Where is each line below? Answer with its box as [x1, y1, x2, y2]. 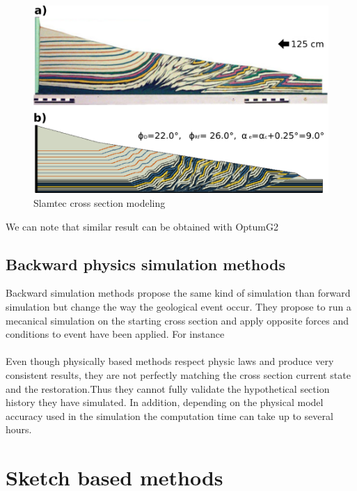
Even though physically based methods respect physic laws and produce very [6, 354, 334, 368]
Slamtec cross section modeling [33, 196, 166, 210]
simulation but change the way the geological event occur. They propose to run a [6, 299, 351, 314]
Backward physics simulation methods [6, 253, 285, 274]
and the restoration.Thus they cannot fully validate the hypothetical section [6, 381, 330, 396]
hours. [6, 422, 32, 437]
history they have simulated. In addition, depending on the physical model [6, 395, 324, 410]
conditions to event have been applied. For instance [6, 327, 225, 341]
